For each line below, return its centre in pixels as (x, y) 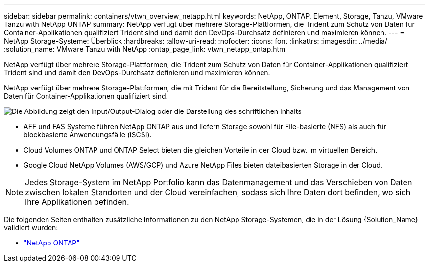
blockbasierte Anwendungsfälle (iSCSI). (88, 135)
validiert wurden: (31, 228)
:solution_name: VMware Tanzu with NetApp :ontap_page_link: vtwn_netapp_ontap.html (145, 49)
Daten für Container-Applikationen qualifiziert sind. (86, 96)
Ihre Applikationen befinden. (77, 202)
